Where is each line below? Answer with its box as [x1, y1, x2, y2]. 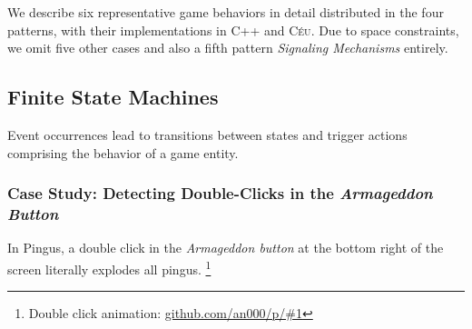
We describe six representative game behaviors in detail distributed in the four [7, 3, 444, 21]
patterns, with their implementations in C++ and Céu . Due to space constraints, [7, 20, 459, 39]
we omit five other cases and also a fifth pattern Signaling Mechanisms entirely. [7, 38, 448, 57]
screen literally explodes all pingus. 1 [7, 256, 211, 278]
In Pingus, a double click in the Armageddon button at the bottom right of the [7, 238, 444, 257]
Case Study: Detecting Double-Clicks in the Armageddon [7, 182, 433, 204]
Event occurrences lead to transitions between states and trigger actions [7, 125, 408, 144]
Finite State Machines [7, 83, 219, 111]
